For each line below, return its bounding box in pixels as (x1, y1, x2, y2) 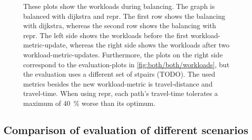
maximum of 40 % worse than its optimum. (23, 97, 156, 108)
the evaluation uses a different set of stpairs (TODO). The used (23, 69, 216, 79)
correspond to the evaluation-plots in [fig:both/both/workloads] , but (23, 59, 230, 69)
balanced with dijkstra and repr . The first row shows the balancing (23, 10, 225, 21)
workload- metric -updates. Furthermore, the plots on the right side (23, 49, 223, 59)
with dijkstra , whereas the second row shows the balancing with (23, 20, 216, 31)
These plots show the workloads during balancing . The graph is (23, 1, 215, 11)
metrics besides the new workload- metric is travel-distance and (23, 78, 213, 89)
